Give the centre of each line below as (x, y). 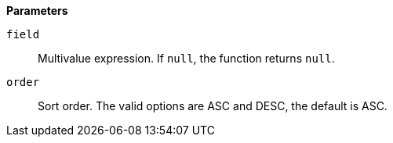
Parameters (37, 11)
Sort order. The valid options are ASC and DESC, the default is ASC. (213, 106)
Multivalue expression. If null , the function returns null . (186, 58)
